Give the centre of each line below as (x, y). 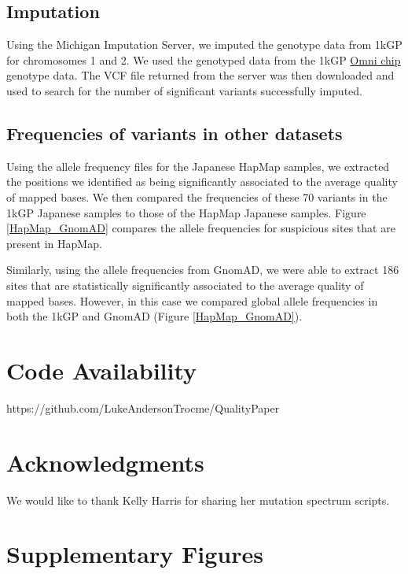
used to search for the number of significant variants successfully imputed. (184, 90)
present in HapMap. (54, 243)
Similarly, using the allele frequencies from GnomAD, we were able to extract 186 (203, 270)
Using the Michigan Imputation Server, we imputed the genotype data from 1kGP (204, 44)
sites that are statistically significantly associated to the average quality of (185, 285)
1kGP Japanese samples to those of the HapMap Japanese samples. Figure (186, 212)
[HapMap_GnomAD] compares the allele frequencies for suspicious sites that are (201, 228)
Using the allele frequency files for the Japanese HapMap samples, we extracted (198, 166)
